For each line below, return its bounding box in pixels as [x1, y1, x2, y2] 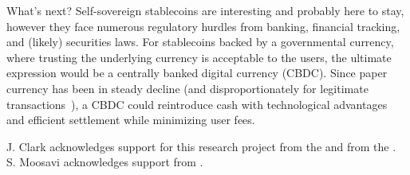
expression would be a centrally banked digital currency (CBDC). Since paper [6, 64, 388, 81]
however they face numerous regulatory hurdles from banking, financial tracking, [6, 17, 400, 34]
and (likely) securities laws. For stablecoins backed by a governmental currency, [6, 33, 394, 50]
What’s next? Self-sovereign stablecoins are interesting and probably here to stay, [6, 2, 404, 18]
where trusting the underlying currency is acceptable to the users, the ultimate [6, 49, 392, 65]
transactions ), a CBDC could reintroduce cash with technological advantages [6, 95, 388, 112]
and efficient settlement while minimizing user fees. [6, 111, 255, 128]
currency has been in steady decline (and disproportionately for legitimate [6, 80, 369, 96]
